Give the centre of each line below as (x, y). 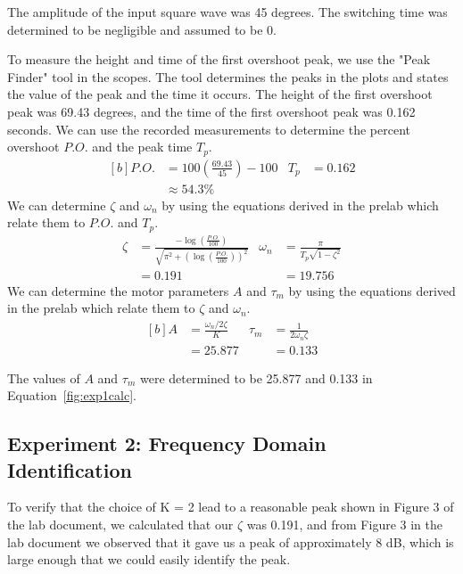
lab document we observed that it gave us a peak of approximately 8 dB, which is (231, 541)
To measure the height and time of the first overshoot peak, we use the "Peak (219, 59)
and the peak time (142, 147)
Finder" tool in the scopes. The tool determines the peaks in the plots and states (228, 76)
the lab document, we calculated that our (120, 524)
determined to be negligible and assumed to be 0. (142, 29)
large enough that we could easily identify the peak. (149, 559)
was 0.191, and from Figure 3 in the (344, 524)
